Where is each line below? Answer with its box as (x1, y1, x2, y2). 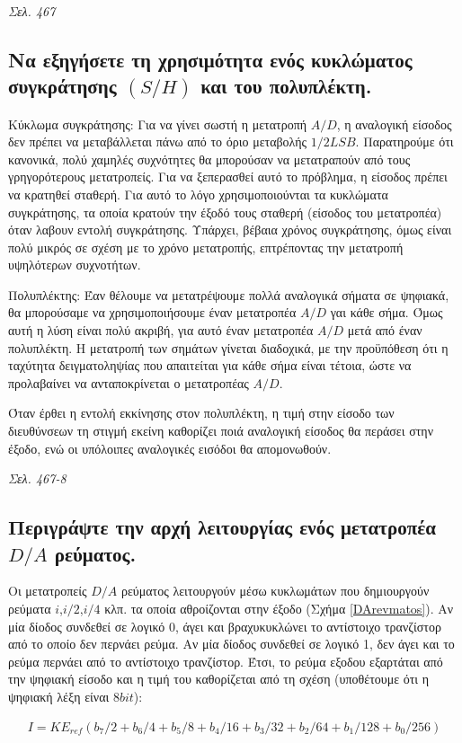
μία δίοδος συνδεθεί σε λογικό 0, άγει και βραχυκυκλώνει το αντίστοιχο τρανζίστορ (8, 616, 441, 635)
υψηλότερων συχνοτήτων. (8, 255, 141, 274)
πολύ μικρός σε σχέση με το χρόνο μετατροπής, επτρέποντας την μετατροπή (8, 237, 404, 256)
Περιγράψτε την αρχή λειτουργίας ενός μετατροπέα (8, 513, 436, 541)
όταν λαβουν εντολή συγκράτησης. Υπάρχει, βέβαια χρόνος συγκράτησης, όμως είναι (8, 220, 452, 239)
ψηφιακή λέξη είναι (8, 686, 110, 705)
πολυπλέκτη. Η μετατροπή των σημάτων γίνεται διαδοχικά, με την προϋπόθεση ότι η (8, 338, 449, 357)
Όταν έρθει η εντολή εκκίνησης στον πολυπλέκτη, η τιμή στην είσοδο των (8, 403, 395, 422)
